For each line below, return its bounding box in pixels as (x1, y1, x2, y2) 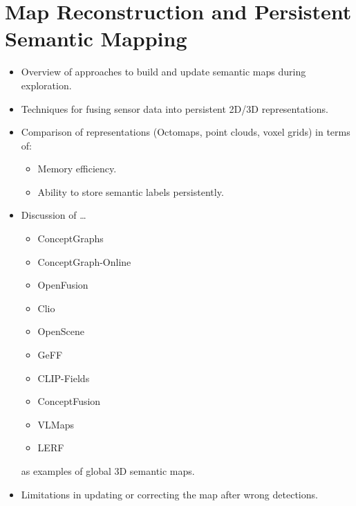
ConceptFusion (37, 394, 101, 408)
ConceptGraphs (37, 231, 104, 246)
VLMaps (37, 417, 74, 431)
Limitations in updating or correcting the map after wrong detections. (21, 487, 318, 501)
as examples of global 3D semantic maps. (21, 464, 195, 478)
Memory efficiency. (37, 161, 117, 176)
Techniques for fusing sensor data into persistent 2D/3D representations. (21, 101, 328, 116)
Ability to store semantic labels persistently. (37, 184, 224, 199)
